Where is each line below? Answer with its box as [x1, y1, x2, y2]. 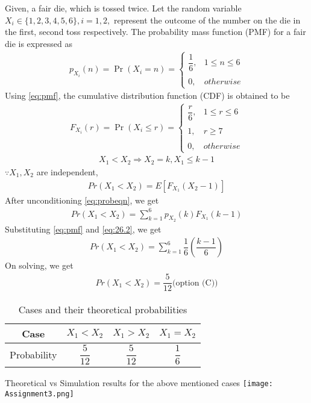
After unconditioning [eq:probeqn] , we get [5, 193, 159, 206]
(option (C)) [172, 278, 218, 287]
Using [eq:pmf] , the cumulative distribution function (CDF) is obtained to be [5, 89, 290, 102]
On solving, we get [5, 259, 74, 272]
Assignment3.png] [5, 389, 74, 398]
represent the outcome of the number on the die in [113, 13, 301, 26]
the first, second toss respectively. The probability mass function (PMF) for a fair [5, 25, 306, 38]
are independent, [36, 165, 98, 178]
